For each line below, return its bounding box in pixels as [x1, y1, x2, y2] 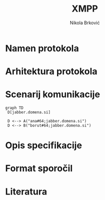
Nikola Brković [70, 20, 100, 26]
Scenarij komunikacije [5, 89, 100, 100]
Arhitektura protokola [5, 66, 97, 77]
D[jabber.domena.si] [7, 110, 51, 115]
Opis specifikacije [5, 140, 82, 151]
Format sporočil [5, 163, 73, 174]
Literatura [5, 186, 47, 197]
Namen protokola [5, 42, 79, 54]
